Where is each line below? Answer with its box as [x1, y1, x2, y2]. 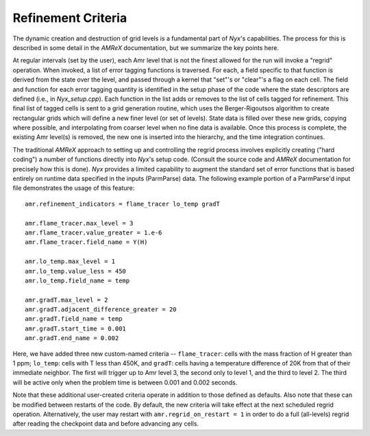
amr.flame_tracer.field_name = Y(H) [25, 239, 148, 246]
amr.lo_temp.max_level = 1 [25, 258, 116, 265]
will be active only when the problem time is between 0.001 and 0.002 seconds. [12, 378, 238, 387]
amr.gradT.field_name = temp [25, 315, 123, 323]
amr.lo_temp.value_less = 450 [25, 267, 127, 275]
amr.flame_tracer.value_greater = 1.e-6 [25, 228, 162, 237]
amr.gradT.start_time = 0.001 [25, 324, 127, 332]
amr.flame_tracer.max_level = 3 [25, 219, 134, 227]
